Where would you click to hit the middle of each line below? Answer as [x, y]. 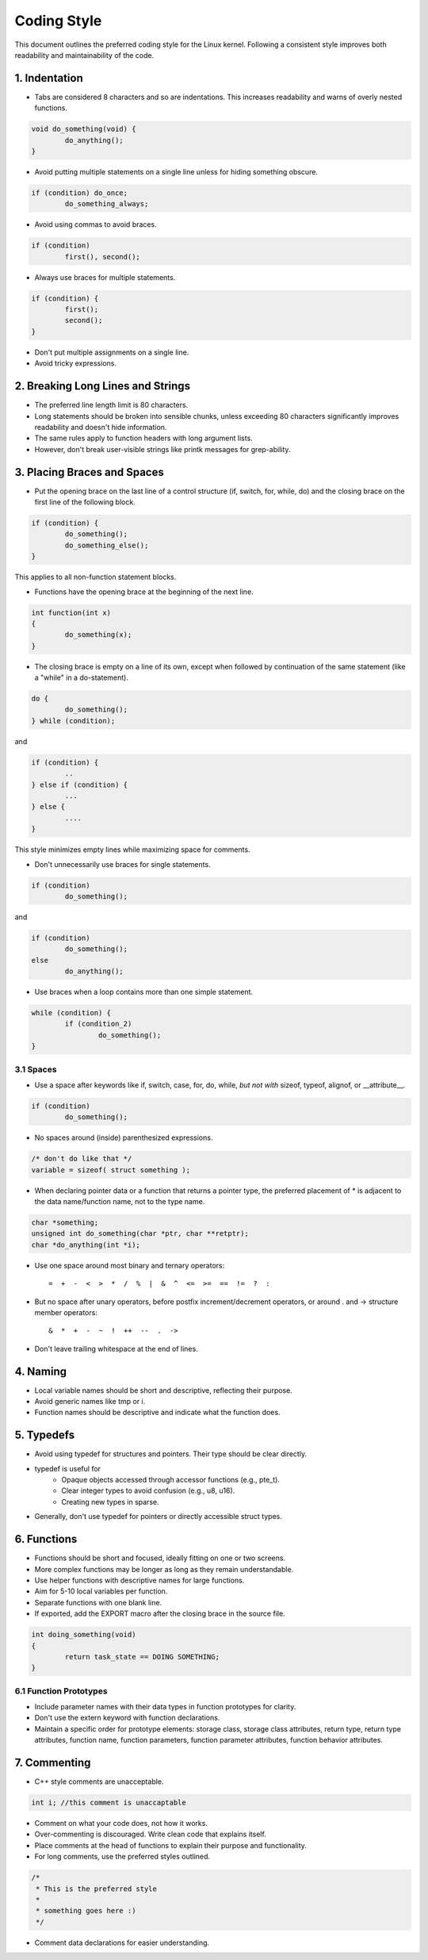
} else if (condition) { [80, 784]
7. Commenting [53, 1762]
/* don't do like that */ [82, 1159]
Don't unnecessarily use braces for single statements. [122, 864]
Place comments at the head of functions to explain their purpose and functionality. [170, 1845]
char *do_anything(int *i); [86, 1245]
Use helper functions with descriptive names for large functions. [139, 1580]
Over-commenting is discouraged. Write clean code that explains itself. [151, 1834]
